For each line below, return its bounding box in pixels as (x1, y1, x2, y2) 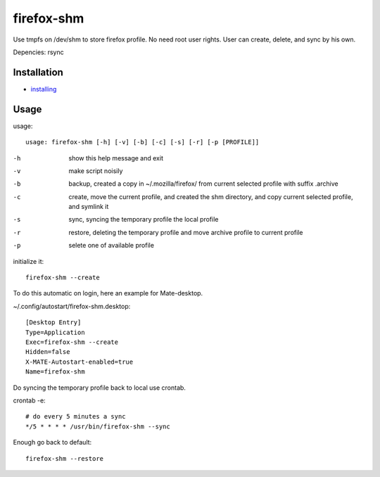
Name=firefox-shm (25, 368, 85, 376)
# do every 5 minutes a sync (25, 412, 126, 421)
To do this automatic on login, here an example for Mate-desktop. (13, 289, 203, 298)
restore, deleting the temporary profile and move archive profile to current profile (68, 228, 303, 236)
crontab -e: (13, 396, 46, 405)
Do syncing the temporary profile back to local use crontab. (13, 383, 186, 392)
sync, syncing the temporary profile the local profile (68, 215, 219, 224)
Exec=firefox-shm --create (25, 338, 119, 346)
